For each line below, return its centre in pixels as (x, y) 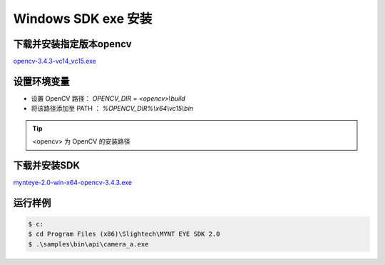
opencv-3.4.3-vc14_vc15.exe (55, 61)
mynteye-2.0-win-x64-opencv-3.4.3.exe (72, 183)
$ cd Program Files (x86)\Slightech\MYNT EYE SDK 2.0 (124, 234)
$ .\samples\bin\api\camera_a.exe (88, 244)
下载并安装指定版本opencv (72, 44)
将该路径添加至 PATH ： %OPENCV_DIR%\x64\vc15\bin (112, 109)
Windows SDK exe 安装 (83, 19)
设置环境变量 (41, 81)
